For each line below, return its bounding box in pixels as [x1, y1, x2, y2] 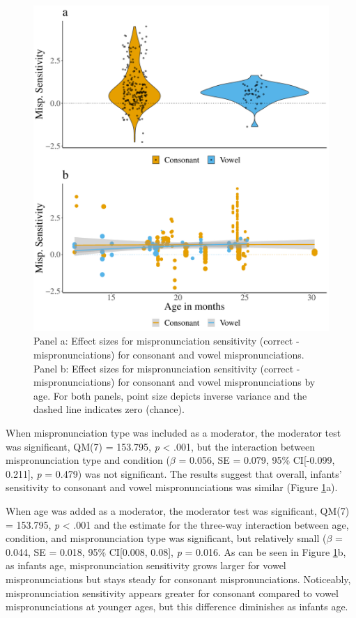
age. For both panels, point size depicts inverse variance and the [33, 388, 307, 402]
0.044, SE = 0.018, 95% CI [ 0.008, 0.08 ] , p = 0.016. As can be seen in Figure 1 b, [6, 544, 346, 559]
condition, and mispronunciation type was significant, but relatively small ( [6, 531, 327, 545]
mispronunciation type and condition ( [6, 453, 170, 467]
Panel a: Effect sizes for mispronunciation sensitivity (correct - [33, 333, 300, 348]
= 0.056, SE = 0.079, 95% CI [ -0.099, [178, 453, 335, 467]
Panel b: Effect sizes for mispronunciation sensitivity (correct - [33, 361, 300, 375]
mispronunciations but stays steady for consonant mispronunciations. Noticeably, [6, 571, 351, 586]
